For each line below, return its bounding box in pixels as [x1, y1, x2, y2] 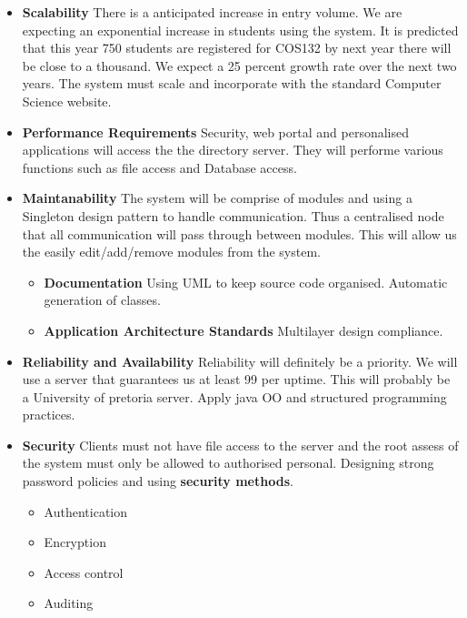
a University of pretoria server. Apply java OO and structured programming [22, 387, 447, 406]
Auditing [44, 593, 94, 613]
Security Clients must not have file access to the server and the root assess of [22, 435, 459, 454]
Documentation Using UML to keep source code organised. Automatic [44, 272, 448, 291]
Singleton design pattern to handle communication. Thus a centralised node [22, 206, 444, 225]
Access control [44, 562, 124, 582]
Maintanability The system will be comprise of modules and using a [22, 188, 412, 208]
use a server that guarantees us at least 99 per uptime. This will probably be [22, 370, 451, 389]
